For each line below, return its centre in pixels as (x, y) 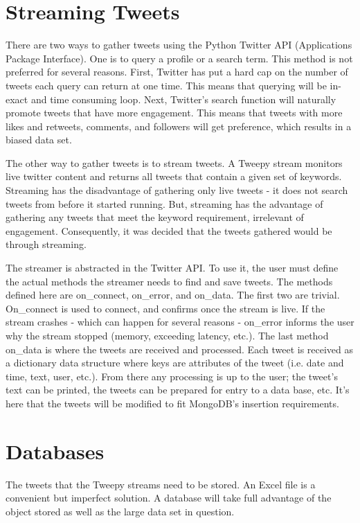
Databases (55, 451)
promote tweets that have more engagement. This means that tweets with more (174, 113)
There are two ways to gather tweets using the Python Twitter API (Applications (179, 45)
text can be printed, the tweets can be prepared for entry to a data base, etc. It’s (178, 390)
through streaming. (46, 244)
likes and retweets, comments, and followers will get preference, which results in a (179, 126)
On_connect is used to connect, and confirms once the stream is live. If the (165, 308)
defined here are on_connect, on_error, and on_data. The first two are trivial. (173, 295)
